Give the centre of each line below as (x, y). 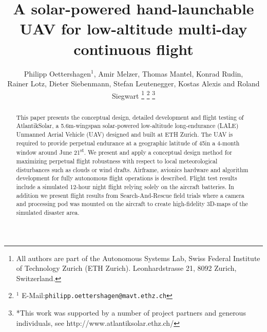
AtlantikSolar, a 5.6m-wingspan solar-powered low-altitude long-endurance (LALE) (127, 126)
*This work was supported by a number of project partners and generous (131, 313)
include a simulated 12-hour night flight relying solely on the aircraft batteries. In (125, 186)
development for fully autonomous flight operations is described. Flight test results (127, 178)
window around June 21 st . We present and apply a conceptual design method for (124, 152)
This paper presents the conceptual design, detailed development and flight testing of (130, 117)
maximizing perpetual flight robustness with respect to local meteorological (117, 161)
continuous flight (133, 49)
